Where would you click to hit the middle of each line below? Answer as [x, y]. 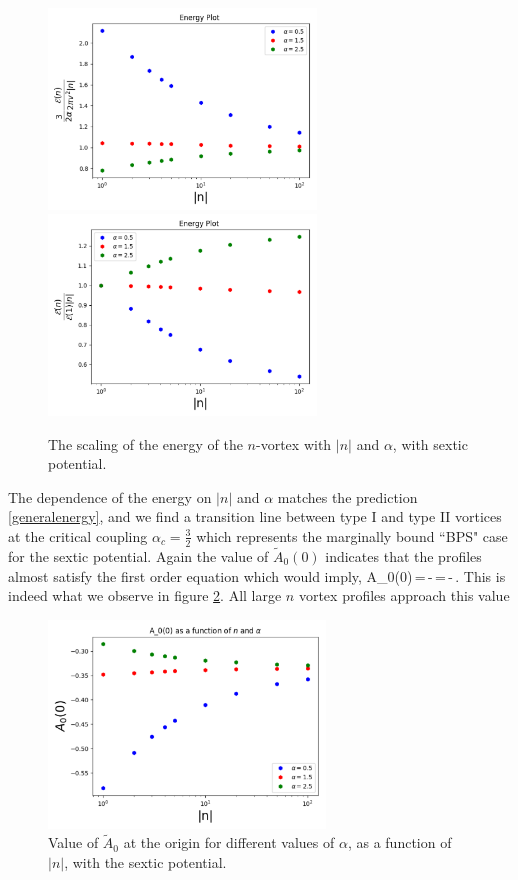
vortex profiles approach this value [404, 595]
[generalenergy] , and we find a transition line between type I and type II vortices [255, 516]
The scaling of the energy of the [145, 443]
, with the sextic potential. [145, 861]
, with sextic [430, 443]
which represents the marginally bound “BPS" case [352, 535]
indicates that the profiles [403, 555]
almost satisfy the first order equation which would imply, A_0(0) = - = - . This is [257, 575]
